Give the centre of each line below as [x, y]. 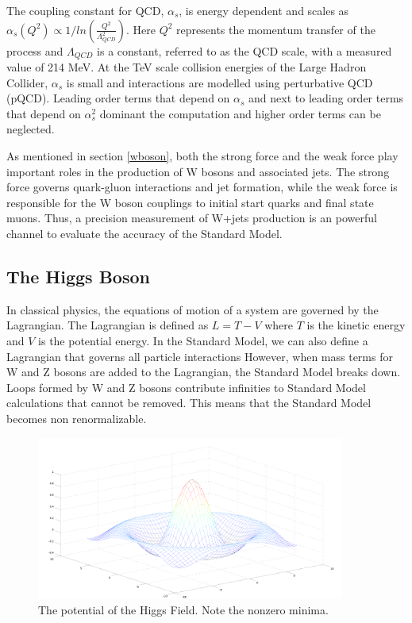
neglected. [31, 129]
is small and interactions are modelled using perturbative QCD [219, 82]
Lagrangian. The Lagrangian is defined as [108, 325]
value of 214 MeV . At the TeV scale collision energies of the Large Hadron [187, 67]
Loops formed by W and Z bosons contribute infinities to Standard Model [186, 387]
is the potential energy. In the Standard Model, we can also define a [203, 340]
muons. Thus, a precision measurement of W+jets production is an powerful [192, 218]
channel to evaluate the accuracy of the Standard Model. [144, 233]
